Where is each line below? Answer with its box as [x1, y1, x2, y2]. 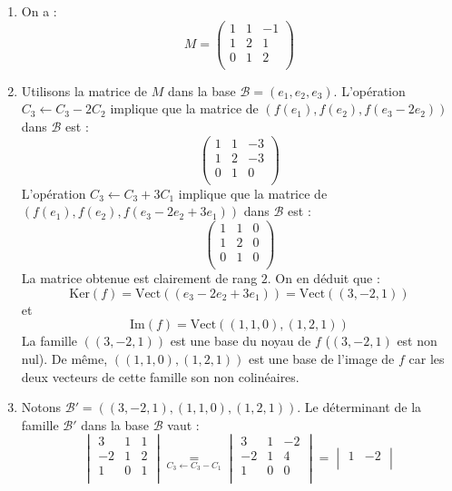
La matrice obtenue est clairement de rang [21, 269, 258, 288]
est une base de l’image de [248, 349, 395, 368]
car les [408, 349, 445, 368]
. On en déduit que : [267, 269, 380, 288]
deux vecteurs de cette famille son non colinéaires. [21, 367, 300, 386]
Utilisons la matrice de [21, 81, 148, 100]
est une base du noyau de [170, 331, 311, 350]
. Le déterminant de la [297, 398, 422, 417]
